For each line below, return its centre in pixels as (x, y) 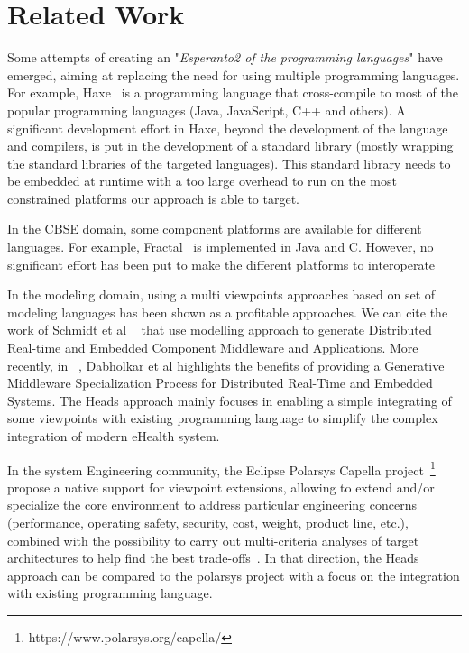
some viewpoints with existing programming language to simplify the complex (223, 418)
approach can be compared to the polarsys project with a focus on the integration (234, 575)
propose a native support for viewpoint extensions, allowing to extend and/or (221, 487)
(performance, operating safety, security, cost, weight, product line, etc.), (208, 523)
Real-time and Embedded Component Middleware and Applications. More (213, 348)
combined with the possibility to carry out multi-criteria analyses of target (213, 540)
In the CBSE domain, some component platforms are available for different (215, 229)
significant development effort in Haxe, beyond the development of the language (228, 128)
